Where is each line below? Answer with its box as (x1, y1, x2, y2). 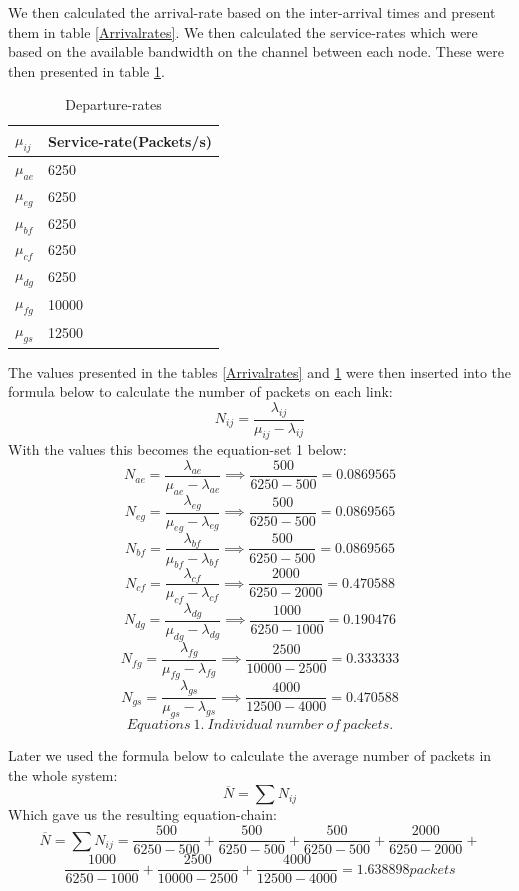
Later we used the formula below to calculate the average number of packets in (8, 745, 492, 766)
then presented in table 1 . (8, 60, 165, 81)
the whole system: (8, 764, 118, 785)
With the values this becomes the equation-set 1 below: (8, 439, 347, 460)
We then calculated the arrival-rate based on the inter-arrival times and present (8, 2, 496, 22)
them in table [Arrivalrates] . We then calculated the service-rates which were (8, 21, 478, 42)
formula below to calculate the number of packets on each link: (8, 381, 393, 402)
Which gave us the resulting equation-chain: (8, 804, 277, 825)
